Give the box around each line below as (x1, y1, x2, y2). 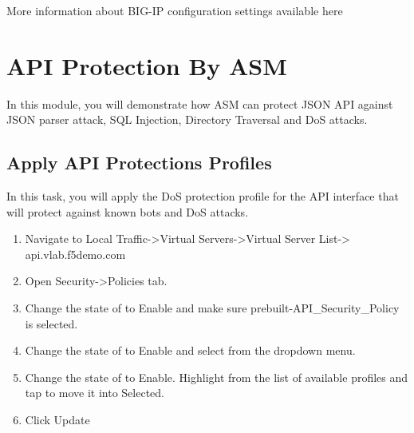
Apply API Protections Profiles (6, 150, 272, 175)
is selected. (25, 315, 78, 332)
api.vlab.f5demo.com (25, 245, 126, 262)
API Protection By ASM (6, 49, 287, 81)
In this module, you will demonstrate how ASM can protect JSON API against (6, 95, 393, 112)
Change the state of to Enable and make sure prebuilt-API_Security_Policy (25, 300, 400, 316)
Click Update (25, 411, 90, 428)
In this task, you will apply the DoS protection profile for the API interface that (6, 188, 399, 205)
